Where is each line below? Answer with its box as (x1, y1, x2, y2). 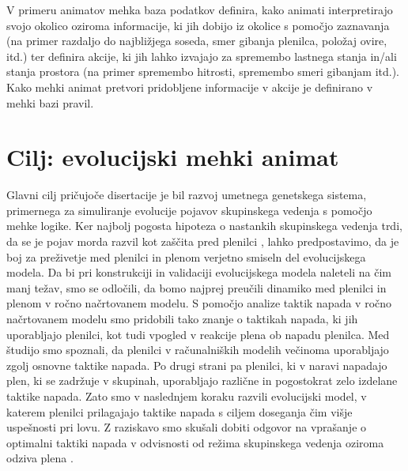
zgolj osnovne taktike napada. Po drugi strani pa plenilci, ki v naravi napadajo (6, 356, 387, 373)
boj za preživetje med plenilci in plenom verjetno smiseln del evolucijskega (6, 248, 366, 265)
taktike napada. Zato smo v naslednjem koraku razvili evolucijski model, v (6, 388, 367, 404)
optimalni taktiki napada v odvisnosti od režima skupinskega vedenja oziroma (6, 434, 384, 450)
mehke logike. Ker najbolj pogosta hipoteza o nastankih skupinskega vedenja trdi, (6, 217, 402, 234)
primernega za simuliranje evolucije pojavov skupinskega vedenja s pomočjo (6, 202, 372, 218)
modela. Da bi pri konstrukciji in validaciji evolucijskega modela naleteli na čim (6, 264, 391, 281)
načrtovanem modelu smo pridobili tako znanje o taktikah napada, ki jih (6, 311, 358, 327)
